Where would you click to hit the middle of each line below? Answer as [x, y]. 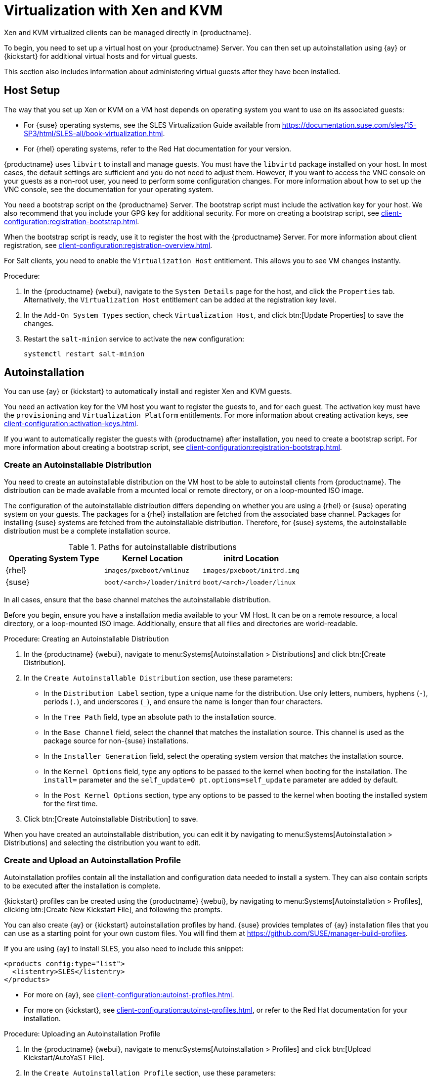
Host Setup [32, 91]
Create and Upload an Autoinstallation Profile [92, 860]
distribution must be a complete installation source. [87, 531]
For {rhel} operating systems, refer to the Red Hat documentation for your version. [158, 148]
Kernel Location [152, 559]
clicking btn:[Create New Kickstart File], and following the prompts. [113, 909]
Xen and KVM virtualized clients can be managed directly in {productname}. [128, 32]
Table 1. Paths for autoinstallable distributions [152, 547]
